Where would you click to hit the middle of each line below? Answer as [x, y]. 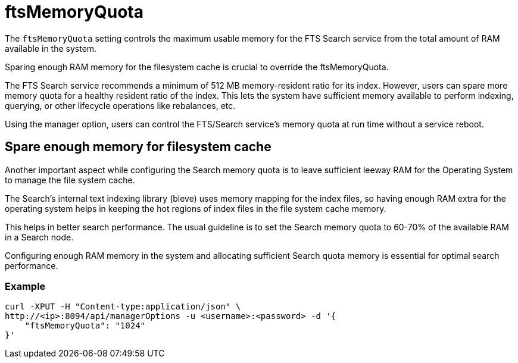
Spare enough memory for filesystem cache [138, 147]
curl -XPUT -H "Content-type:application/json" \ [123, 307]
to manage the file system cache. [70, 180]
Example [25, 286]
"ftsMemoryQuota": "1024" [85, 326]
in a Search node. [39, 237]
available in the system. [51, 48]
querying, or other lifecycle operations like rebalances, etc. [120, 105]
